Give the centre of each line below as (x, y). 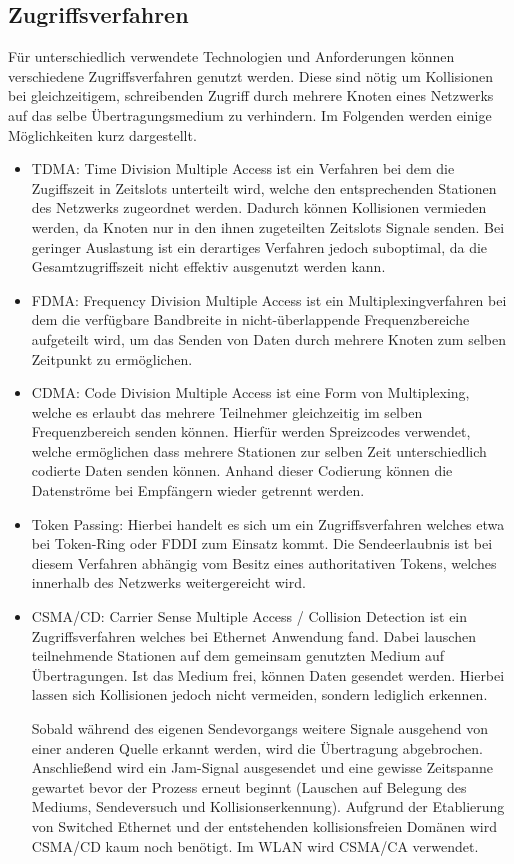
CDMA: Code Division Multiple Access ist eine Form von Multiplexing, (250, 392)
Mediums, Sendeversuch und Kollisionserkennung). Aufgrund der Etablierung (268, 806)
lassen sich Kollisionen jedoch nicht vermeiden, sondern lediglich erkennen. (259, 694)
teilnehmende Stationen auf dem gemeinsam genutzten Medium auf (238, 655)
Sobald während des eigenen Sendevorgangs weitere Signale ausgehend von (259, 728)
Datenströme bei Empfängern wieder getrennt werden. (198, 490)
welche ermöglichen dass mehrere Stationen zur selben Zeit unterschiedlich (259, 450)
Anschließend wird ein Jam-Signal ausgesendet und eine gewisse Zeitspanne (262, 767)
